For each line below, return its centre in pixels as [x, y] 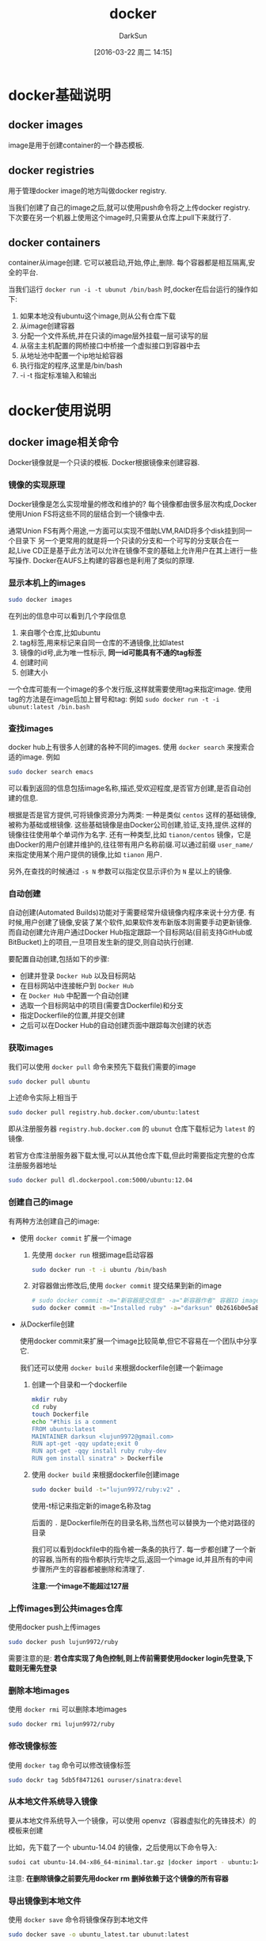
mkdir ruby [49, 1400]
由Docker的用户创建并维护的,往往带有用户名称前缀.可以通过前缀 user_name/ [131, 845]
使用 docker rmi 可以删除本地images [68, 1709]
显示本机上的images [47, 583]
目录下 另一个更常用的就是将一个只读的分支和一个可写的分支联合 [120, 540]
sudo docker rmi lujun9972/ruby [61, 1724]
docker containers [55, 242]
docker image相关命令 [64, 441]
